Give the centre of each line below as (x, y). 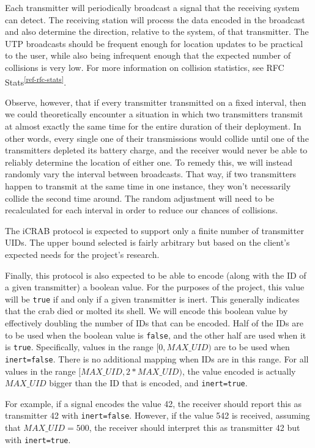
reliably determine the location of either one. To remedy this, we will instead (149, 162)
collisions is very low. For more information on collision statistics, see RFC (145, 67)
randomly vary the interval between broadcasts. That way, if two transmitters (151, 174)
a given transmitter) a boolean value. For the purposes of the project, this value (155, 287)
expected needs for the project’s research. (82, 254)
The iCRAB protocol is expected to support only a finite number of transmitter (154, 230)
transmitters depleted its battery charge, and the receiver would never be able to (156, 150)
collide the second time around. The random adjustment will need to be (140, 198)
